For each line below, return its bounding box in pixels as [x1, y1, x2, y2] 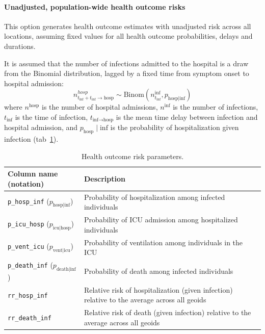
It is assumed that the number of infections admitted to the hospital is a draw [4, 58, 249, 68]
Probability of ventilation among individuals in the [84, 237, 243, 247]
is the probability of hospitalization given [110, 122, 239, 133]
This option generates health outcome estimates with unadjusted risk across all [4, 20, 251, 31]
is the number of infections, [173, 101, 258, 112]
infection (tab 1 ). [4, 134, 59, 144]
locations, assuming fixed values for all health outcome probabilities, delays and [4, 31, 253, 41]
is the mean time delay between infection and [116, 111, 258, 122]
